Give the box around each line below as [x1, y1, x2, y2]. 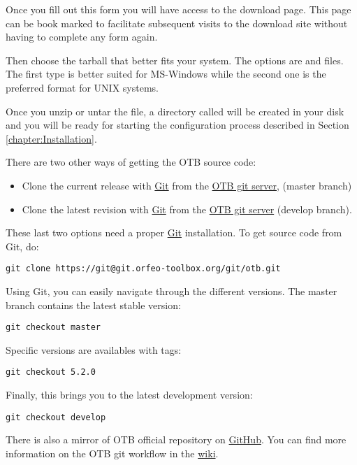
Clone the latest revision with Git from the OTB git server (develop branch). [22, 201, 352, 216]
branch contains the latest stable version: [6, 297, 181, 312]
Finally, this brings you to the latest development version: [6, 387, 253, 402]
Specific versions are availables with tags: [6, 342, 182, 357]
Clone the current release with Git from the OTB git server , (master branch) [22, 178, 352, 192]
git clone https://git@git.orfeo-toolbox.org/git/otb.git [6, 264, 281, 274]
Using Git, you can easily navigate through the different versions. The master [6, 283, 337, 298]
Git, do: [6, 238, 39, 253]
